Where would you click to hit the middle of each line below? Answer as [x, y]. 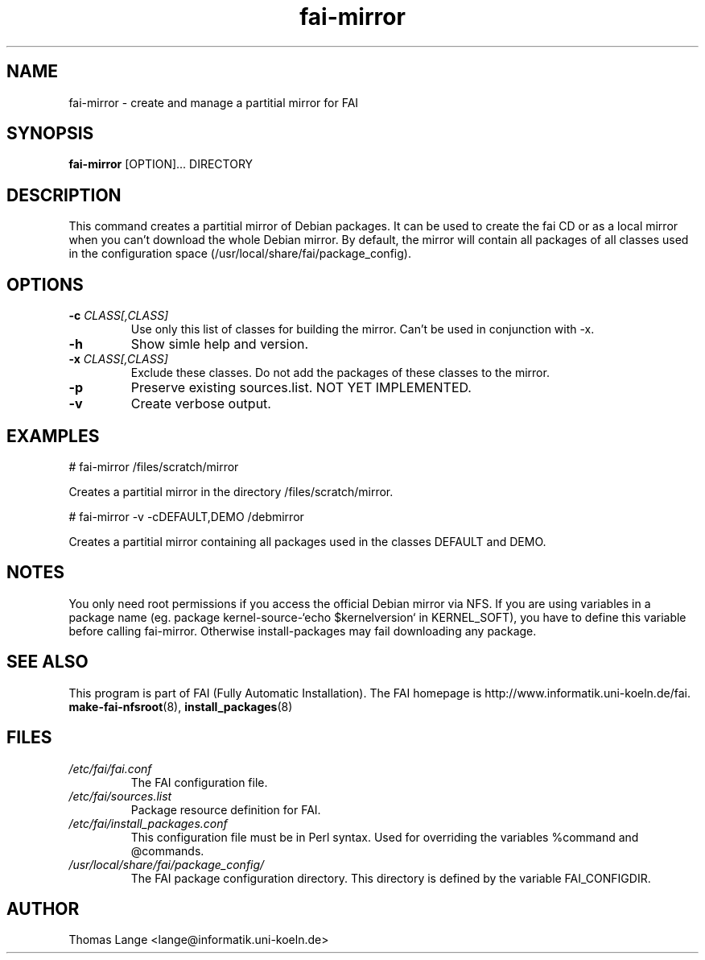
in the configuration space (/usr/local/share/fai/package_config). [240, 254]
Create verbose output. [201, 404]
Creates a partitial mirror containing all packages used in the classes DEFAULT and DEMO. [307, 541]
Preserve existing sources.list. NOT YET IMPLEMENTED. [301, 388]
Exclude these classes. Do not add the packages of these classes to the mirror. [340, 373]
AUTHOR [43, 908]
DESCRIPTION [64, 195]
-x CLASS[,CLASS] [118, 359]
